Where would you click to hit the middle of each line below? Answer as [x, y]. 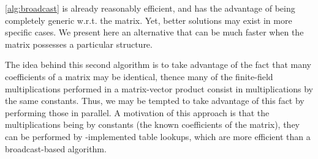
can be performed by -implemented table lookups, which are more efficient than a [158, 136]
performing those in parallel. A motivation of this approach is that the [137, 112]
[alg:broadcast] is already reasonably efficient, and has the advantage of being [150, 8]
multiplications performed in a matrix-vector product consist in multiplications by [159, 88]
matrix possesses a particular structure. [79, 44]
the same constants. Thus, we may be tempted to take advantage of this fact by [155, 101]
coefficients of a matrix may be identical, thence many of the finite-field [139, 76]
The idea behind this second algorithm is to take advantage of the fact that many [158, 65]
